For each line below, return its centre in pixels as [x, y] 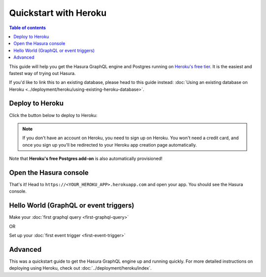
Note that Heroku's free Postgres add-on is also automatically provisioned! [86, 158]
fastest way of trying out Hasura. [42, 73]
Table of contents [28, 28]
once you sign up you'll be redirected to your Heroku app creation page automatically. [110, 145]
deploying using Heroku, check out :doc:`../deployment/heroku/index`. [81, 268]
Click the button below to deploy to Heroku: [53, 115]
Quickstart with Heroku [58, 13]
